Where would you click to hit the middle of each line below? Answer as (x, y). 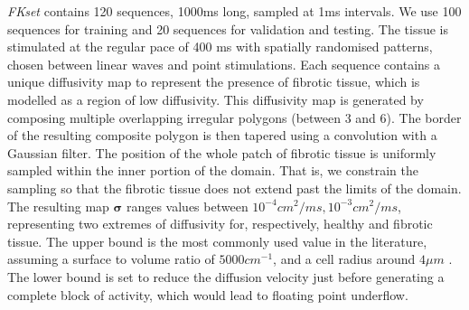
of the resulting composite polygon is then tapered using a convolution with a (222, 135)
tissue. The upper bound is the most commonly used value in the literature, (217, 241)
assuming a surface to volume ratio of (111, 259)
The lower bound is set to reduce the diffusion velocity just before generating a (226, 276)
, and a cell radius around (344, 259)
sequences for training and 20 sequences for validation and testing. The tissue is (228, 28)
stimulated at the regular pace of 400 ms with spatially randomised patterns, (220, 47)
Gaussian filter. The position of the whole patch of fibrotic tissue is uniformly (222, 152)
